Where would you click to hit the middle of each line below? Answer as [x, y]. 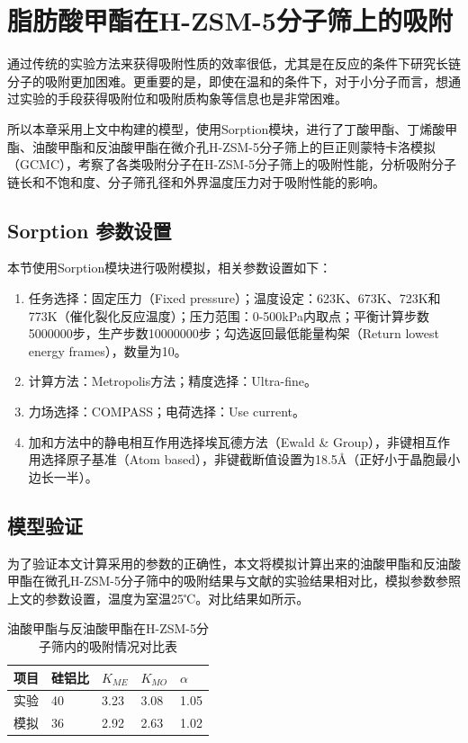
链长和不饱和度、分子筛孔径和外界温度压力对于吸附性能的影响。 [196, 181]
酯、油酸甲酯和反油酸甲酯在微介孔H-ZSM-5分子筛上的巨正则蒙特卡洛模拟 [221, 146]
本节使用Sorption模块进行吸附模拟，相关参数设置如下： [170, 268]
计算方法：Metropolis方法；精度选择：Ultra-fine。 [173, 381]
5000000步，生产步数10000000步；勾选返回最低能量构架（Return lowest [234, 333]
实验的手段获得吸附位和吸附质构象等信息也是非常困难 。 [183, 98]
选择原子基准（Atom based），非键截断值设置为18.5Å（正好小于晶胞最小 [251, 459]
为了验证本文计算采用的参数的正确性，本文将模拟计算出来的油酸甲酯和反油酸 [234, 563]
